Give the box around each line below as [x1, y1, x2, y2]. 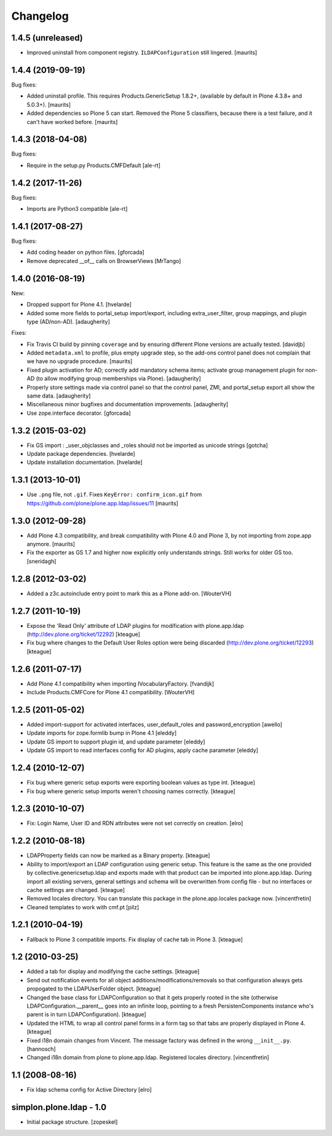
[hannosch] [26, 1045, 56, 1052]
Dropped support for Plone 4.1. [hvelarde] [26, 301, 132, 308]
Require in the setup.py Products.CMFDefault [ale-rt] [26, 162, 161, 169]
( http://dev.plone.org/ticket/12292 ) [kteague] [26, 630, 141, 638]
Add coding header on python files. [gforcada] [26, 249, 144, 256]
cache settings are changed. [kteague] [26, 886, 125, 893]
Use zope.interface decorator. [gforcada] [26, 409, 132, 417]
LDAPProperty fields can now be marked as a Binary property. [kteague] [26, 852, 210, 860]
